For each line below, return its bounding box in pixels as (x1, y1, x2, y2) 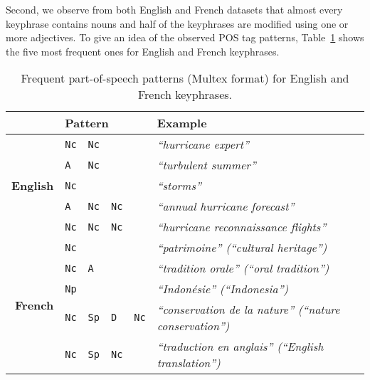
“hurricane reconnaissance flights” (157, 218, 327, 236)
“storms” (157, 177, 201, 194)
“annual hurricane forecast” (157, 198, 295, 215)
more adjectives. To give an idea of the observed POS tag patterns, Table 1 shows (6, 30, 364, 45)
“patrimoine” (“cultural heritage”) (157, 239, 327, 256)
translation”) (157, 354, 221, 371)
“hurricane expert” (157, 136, 249, 153)
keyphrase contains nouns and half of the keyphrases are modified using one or (6, 16, 349, 31)
